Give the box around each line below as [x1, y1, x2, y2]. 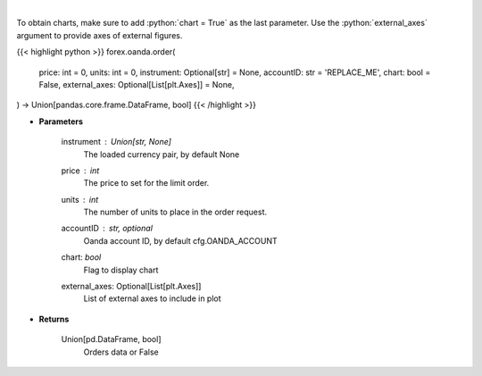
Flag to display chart [83, 264, 159, 275]
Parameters [38, 116, 84, 127]
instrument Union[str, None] [61, 137, 171, 147]
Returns [38, 313, 70, 324]
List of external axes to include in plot [83, 293, 222, 304]
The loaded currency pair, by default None [83, 148, 240, 160]
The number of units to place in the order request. [83, 206, 268, 218]
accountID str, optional [61, 223, 154, 234]
